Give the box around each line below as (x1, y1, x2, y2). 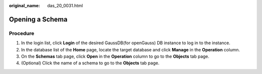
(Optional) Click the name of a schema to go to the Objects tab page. (21, 60, 160, 66)
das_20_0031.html (47, 3, 83, 8)
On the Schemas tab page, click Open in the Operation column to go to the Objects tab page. (21, 53, 210, 59)
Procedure (9, 30, 34, 37)
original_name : (9, 3, 40, 8)
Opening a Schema (9, 15, 68, 24)
